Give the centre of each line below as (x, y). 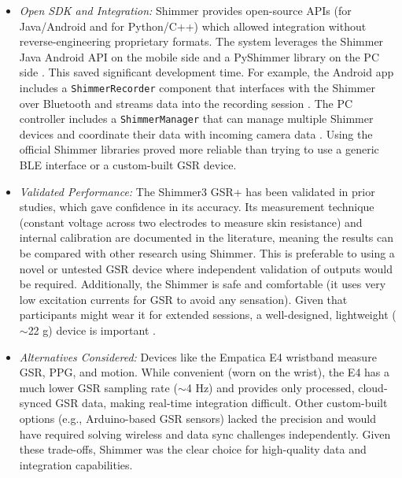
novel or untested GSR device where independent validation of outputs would (206, 268)
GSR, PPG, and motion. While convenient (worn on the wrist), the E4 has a (205, 372)
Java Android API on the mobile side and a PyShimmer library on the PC (199, 56)
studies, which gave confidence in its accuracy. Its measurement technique (197, 207)
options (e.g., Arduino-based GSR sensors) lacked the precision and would (197, 418)
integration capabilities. (76, 464)
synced (35, 403)
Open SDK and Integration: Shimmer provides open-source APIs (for (185, 10)
